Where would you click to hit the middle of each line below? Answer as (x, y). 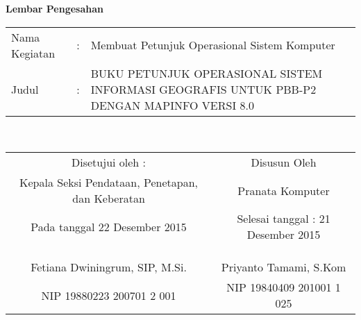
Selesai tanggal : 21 (284, 219)
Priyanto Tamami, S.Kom (284, 267)
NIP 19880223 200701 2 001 (109, 295)
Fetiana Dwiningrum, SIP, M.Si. (109, 267)
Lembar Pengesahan (55, 8)
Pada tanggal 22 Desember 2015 (109, 226)
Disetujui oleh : (109, 162)
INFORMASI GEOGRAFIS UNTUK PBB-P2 (203, 89)
